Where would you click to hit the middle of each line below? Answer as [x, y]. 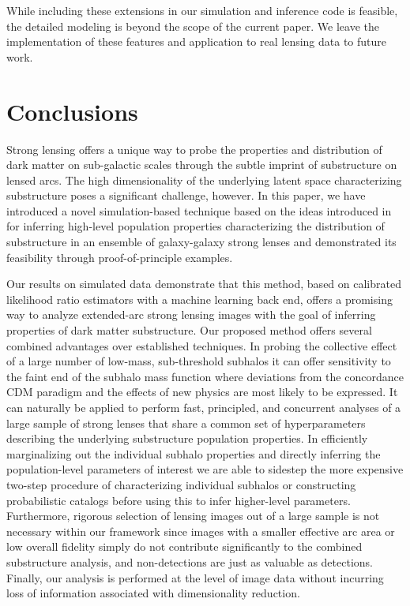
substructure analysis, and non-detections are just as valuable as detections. [190, 561]
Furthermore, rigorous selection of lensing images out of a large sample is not [193, 516]
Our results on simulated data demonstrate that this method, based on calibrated [204, 284]
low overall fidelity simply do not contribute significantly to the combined [184, 546]
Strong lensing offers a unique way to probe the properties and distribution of [194, 149]
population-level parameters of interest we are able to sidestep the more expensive [205, 469]
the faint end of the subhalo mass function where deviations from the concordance [205, 376]
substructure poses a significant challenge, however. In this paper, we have [186, 195]
